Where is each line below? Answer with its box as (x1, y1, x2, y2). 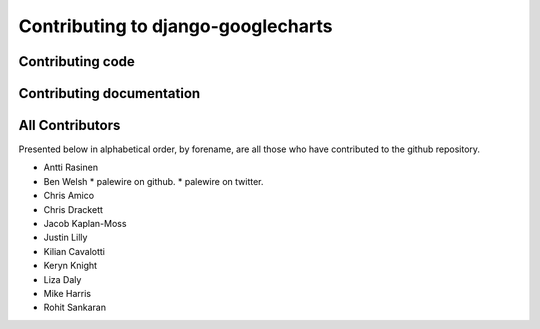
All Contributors (18, 117, 121, 134)
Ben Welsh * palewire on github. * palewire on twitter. (43, 175, 264, 187)
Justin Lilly (43, 231, 88, 244)
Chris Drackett (43, 203, 104, 215)
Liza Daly (43, 273, 82, 285)
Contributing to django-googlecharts (18, 15, 333, 37)
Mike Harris (43, 288, 92, 299)
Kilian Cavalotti (43, 245, 105, 257)
